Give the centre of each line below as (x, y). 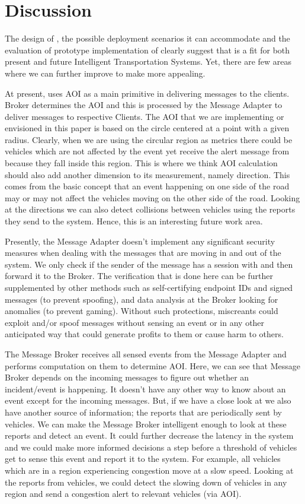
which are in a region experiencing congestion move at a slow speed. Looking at (149, 470)
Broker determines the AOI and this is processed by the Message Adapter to (144, 105)
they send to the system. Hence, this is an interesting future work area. (134, 221)
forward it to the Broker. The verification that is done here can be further (139, 276)
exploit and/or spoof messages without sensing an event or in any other (135, 322)
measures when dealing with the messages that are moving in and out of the (143, 253)
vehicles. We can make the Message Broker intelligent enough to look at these (146, 424)
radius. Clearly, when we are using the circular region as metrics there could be (149, 139)
